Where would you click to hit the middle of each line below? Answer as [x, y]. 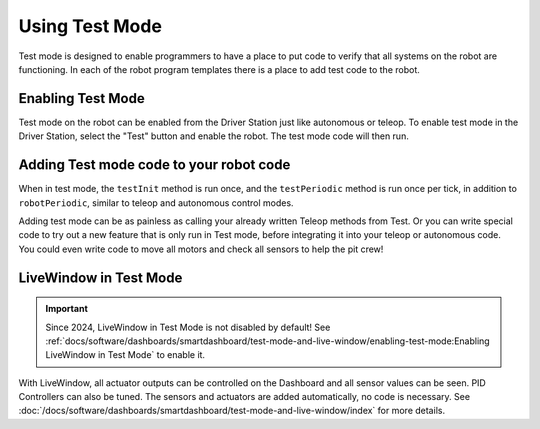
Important [67, 309]
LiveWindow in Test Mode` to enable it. [125, 355]
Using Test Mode [90, 26]
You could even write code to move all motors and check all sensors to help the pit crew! [201, 249]
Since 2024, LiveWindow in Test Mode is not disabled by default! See [188, 327]
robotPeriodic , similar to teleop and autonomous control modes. [156, 202]
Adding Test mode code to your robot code [154, 165]
